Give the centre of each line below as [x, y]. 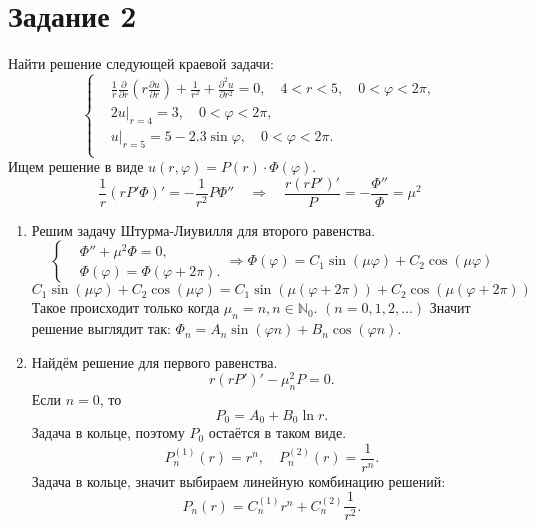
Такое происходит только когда [125, 307]
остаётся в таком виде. [277, 432]
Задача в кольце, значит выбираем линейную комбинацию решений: [238, 480]
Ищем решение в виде [76, 166]
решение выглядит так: [101, 328]
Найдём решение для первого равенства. [154, 361]
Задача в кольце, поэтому [108, 432]
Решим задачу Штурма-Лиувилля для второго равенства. [203, 229]
